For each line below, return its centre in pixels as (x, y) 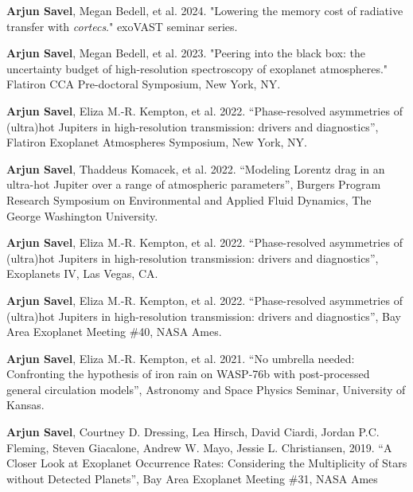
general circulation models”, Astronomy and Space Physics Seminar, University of (206, 389)
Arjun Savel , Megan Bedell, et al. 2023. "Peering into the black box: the (186, 53)
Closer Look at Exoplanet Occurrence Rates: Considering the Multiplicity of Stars (207, 463)
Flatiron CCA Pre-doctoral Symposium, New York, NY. (144, 84)
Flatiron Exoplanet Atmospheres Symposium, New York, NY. (157, 142)
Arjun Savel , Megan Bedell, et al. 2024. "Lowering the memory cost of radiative (205, 10)
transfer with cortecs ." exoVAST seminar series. (122, 26)
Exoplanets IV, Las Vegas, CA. (82, 273)
